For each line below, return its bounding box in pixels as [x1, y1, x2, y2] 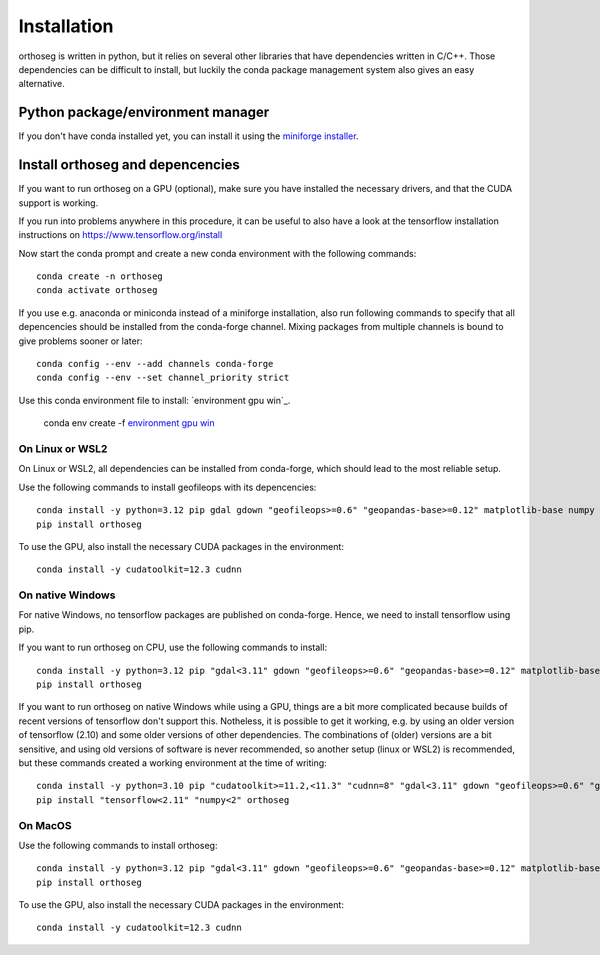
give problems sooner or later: [18, 335, 143, 347]
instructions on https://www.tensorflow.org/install [18, 229, 223, 241]
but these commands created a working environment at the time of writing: [18, 756, 327, 769]
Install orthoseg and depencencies [18, 156, 240, 174]
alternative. [18, 78, 65, 90]
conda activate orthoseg [36, 285, 158, 296]
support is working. [18, 196, 99, 209]
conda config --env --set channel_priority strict [36, 372, 290, 384]
